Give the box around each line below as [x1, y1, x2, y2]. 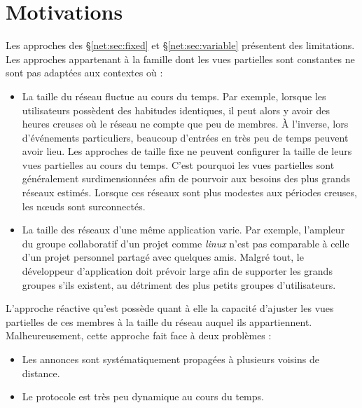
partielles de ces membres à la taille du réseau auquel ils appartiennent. [6, 314, 312, 329]
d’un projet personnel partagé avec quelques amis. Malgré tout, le [22, 250, 304, 264]
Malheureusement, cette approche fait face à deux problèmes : [6, 328, 272, 343]
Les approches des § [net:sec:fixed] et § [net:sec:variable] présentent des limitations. [6, 38, 355, 53]
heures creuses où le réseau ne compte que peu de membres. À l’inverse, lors [22, 116, 349, 131]
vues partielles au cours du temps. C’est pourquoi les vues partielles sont [22, 157, 335, 172]
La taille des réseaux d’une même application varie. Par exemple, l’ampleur [22, 222, 345, 237]
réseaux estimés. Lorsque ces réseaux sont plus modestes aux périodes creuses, [22, 185, 357, 200]
